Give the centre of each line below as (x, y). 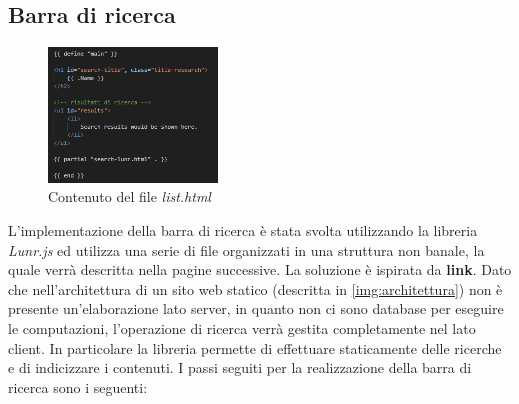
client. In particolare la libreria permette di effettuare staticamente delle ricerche (255, 347)
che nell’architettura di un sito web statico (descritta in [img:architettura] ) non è (255, 288)
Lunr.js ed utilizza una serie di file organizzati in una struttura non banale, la (246, 249)
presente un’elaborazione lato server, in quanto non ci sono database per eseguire (256, 308)
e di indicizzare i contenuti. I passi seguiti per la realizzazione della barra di (240, 367)
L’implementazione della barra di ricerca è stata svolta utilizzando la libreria (243, 230)
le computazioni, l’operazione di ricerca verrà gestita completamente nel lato (242, 328)
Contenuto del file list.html (129, 196)
